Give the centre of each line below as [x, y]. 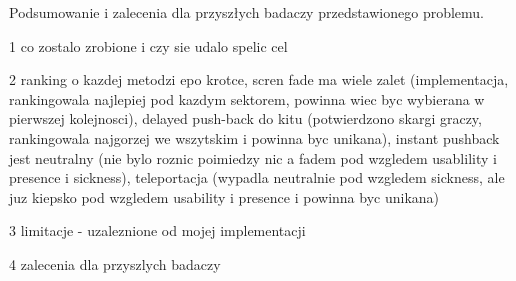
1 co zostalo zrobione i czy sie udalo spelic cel [148, 45]
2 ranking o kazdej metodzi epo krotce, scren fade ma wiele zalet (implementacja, [259, 79]
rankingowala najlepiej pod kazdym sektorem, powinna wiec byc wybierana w [247, 98]
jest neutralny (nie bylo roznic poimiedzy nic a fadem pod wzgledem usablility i [253, 157]
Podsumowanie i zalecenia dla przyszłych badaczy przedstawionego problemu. [247, 12]
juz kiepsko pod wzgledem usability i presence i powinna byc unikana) [224, 196]
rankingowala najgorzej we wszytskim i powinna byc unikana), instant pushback [254, 137]
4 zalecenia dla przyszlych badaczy [115, 263]
